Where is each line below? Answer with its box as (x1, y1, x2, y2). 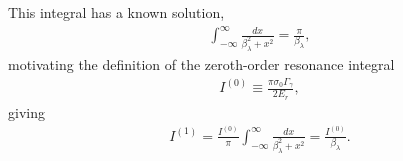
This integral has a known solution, (8, 2, 225, 22)
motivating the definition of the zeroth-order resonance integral (8, 53, 395, 74)
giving (8, 101, 45, 122)
